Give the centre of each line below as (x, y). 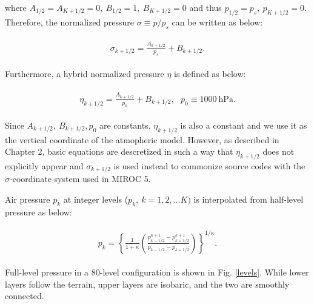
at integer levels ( (96, 199)
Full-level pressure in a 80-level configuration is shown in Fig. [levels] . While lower (157, 272)
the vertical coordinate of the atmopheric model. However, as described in (142, 139)
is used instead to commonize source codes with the (209, 165)
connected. (25, 296)
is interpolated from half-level (249, 199)
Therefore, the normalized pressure (70, 22)
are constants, (125, 125)
